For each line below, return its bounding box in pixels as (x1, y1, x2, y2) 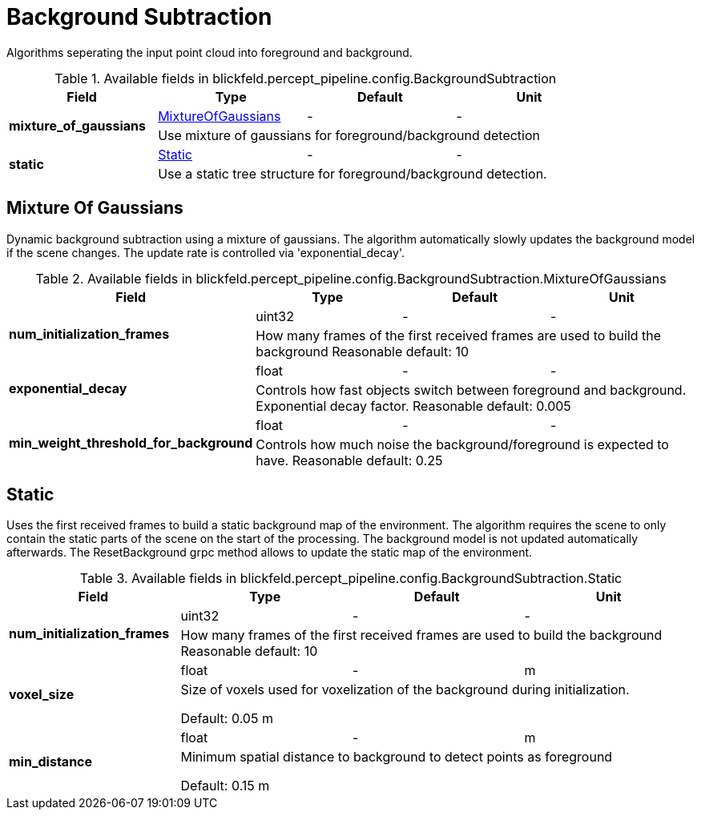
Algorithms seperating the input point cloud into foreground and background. (6, 45, 413, 59)
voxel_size (9, 686, 75, 703)
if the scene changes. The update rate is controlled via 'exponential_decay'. (6, 245, 405, 259)
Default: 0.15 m (180, 778, 270, 794)
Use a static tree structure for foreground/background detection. (158, 165, 547, 182)
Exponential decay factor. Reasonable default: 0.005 (256, 397, 571, 414)
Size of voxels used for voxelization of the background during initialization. (180, 681, 630, 698)
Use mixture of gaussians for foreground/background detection (158, 127, 541, 143)
